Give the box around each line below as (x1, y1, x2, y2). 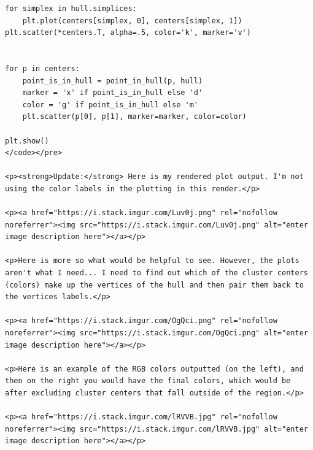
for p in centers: (5, 64, 80, 73)
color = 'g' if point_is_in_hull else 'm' (22, 100, 198, 109)
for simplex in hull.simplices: (5, 4, 137, 13)
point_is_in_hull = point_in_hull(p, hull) (22, 76, 203, 85)
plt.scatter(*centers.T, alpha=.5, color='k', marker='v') (5, 28, 251, 37)
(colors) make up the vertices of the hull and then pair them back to (5, 280, 304, 289)
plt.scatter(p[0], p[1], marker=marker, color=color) (22, 112, 247, 121)
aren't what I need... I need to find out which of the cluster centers (5, 269, 308, 278)
